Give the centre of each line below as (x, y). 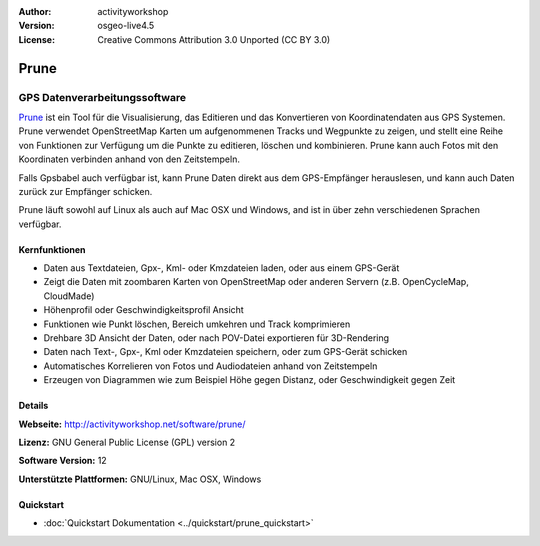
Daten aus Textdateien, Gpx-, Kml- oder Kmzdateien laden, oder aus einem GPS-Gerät (221, 268)
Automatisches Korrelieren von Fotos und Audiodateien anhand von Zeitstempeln (210, 366)
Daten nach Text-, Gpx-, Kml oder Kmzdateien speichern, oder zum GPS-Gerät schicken (225, 352)
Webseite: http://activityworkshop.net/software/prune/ (132, 424)
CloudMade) (69, 296)
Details (33, 406)
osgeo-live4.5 (126, 26)
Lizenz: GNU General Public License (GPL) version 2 (127, 442)
